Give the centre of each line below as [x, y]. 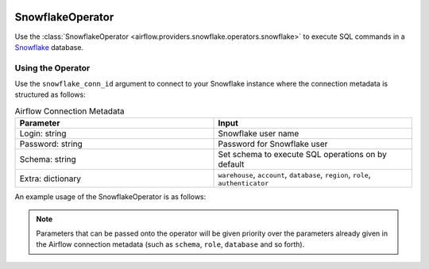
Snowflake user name [259, 133]
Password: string [51, 144]
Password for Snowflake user [273, 144]
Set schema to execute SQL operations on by [302, 155]
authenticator [243, 184]
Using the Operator [52, 67]
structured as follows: [50, 94]
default [231, 164]
